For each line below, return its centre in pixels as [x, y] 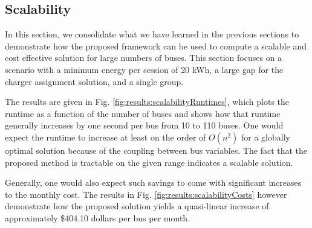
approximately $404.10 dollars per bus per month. [98, 217]
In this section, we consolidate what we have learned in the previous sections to [152, 34]
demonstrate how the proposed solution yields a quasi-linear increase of [137, 206]
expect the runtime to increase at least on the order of [106, 137]
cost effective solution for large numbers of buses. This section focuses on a [144, 58]
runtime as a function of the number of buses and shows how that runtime [143, 113]
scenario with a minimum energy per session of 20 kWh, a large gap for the [144, 69]
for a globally [265, 137]
